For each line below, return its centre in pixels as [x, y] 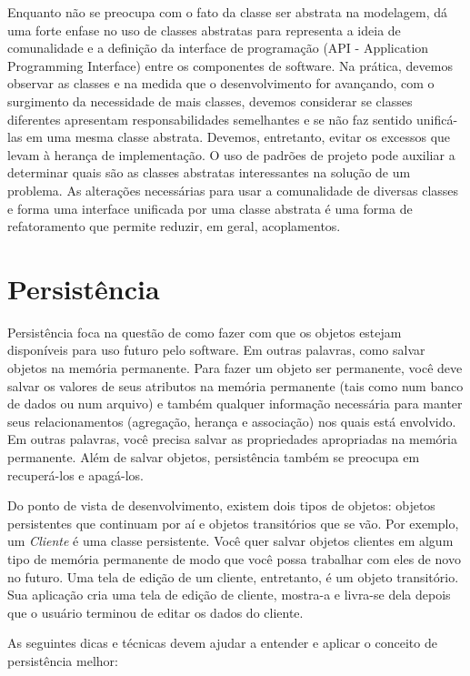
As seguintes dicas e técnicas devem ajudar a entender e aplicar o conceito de [222, 643]
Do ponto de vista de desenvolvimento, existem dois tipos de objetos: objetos [221, 505]
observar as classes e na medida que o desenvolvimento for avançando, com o [221, 83]
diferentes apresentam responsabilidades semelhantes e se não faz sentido [210, 119]
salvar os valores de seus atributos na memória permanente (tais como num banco [235, 385]
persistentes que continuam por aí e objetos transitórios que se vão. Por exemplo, [233, 523]
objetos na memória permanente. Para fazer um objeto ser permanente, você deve [235, 368]
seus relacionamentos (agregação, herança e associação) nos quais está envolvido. [232, 421]
